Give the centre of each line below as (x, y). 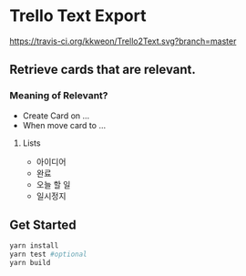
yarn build (30, 263)
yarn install (34, 246)
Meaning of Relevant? (59, 96)
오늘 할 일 (53, 184)
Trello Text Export (78, 16)
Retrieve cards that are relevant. (102, 70)
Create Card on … (56, 116)
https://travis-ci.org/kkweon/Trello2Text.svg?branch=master (123, 41)
